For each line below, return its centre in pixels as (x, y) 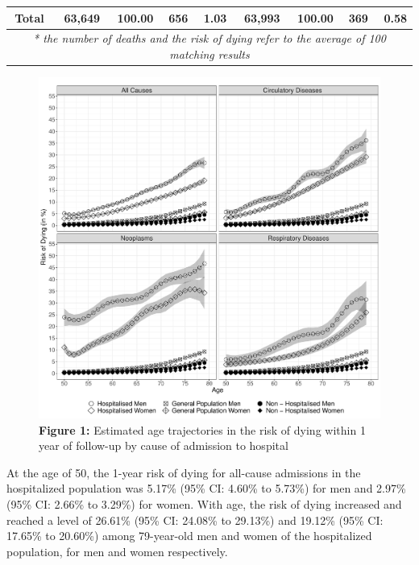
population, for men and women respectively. (117, 551)
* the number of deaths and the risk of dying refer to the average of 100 (209, 38)
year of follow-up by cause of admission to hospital (164, 445)
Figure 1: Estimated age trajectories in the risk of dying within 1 (202, 429)
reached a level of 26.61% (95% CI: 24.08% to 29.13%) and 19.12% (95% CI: (195, 520)
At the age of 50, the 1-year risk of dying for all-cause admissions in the (184, 472)
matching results (209, 54)
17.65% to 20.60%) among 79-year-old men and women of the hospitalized (189, 536)
